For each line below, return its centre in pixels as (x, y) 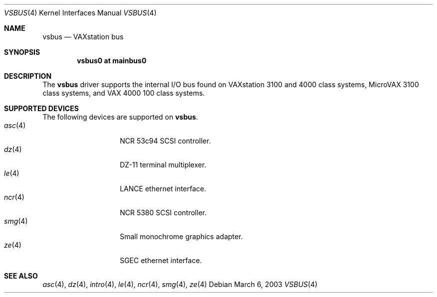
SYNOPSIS (22, 52)
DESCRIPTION (28, 76)
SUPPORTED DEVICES (41, 108)
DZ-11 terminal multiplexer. (163, 165)
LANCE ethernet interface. (163, 189)
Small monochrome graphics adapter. (181, 236)
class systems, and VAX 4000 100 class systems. (124, 93)
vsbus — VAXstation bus (83, 37)
